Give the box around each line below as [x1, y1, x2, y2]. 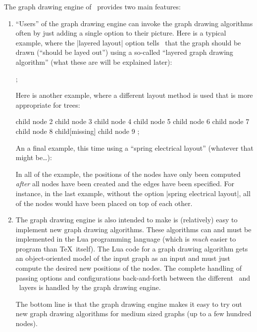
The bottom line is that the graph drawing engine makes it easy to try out [15, 298, 242, 309]
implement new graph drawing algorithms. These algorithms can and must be [15, 224, 252, 234]
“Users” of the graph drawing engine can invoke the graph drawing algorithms [15, 18, 253, 28]
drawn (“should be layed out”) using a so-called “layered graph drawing [15, 47, 233, 57]
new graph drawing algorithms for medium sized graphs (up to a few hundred [15, 308, 252, 319]
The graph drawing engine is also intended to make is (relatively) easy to [15, 214, 238, 225]
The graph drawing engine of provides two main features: [4, 1, 181, 11]
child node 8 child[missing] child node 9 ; [15, 125, 140, 136]
